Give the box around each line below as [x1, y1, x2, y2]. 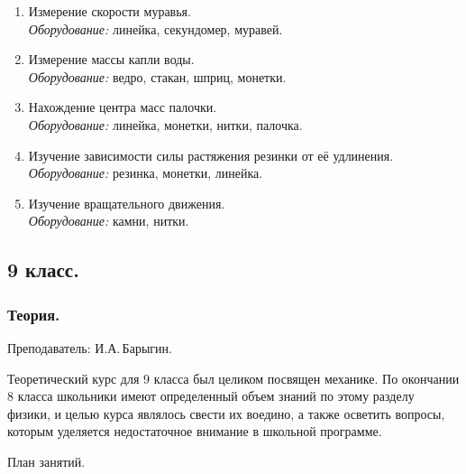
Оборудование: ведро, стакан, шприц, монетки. [28, 67, 287, 86]
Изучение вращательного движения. [28, 193, 225, 212]
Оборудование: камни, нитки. [28, 211, 189, 230]
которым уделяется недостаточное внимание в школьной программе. [7, 422, 382, 441]
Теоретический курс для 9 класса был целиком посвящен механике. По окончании [7, 368, 460, 387]
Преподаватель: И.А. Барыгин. [7, 338, 172, 357]
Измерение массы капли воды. [28, 50, 195, 69]
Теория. [7, 302, 60, 325]
